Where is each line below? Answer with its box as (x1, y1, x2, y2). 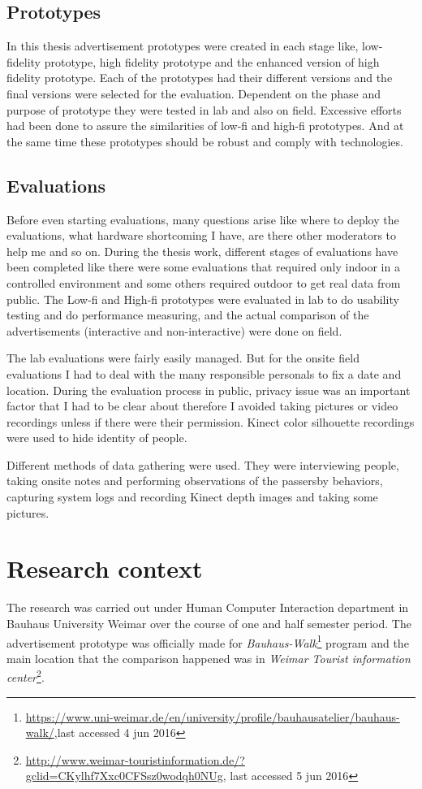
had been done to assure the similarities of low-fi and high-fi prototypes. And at (6, 117, 404, 134)
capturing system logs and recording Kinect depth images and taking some (6, 488, 378, 505)
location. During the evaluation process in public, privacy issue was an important (6, 381, 411, 398)
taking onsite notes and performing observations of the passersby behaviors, (6, 472, 383, 489)
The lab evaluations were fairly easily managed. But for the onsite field (6, 349, 360, 366)
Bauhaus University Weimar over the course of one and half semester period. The (6, 614, 411, 631)
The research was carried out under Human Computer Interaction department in (6, 599, 409, 616)
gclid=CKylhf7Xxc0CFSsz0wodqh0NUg (25, 767, 223, 784)
